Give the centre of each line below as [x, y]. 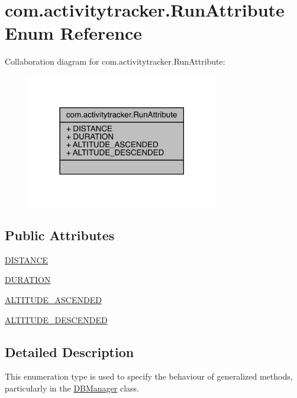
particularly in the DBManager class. [72, 388]
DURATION [28, 280]
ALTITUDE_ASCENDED [53, 299]
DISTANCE [27, 260]
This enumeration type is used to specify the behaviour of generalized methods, [149, 376]
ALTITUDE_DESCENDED [56, 319]
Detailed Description [70, 351]
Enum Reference [74, 33]
